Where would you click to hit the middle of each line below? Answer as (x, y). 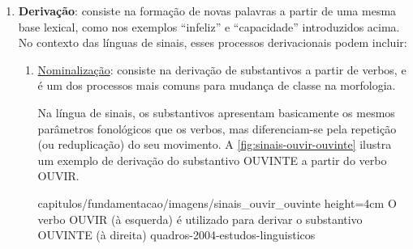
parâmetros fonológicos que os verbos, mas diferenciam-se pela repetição (217, 128)
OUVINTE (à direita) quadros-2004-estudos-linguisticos (176, 235)
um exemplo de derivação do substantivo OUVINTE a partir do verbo (212, 160)
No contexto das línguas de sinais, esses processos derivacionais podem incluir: (213, 42)
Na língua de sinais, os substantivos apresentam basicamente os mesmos (216, 112)
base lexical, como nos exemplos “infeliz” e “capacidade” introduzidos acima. (209, 26)
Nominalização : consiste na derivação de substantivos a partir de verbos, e (222, 69)
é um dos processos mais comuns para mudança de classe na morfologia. (217, 85)
